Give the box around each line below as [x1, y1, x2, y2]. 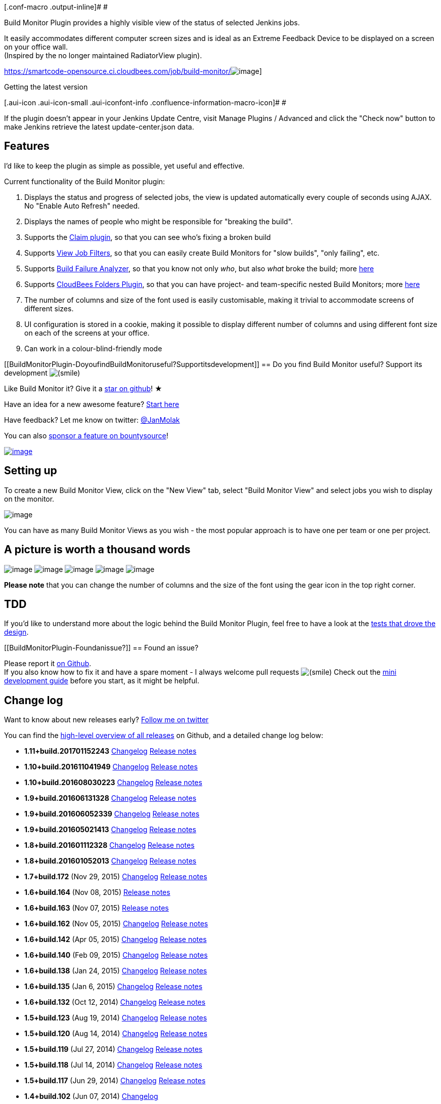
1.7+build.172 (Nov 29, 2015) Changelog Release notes [24, 872, 207, 881]
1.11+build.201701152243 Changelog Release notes [24, 747, 197, 756]
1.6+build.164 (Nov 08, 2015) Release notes [24, 888, 170, 897]
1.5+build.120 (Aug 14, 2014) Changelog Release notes [24, 1029, 207, 1038]
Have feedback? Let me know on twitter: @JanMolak [4, 415, 180, 424]
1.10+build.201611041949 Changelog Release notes [24, 762, 198, 771]
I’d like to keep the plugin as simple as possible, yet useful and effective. [4, 161, 245, 170]
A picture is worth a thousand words [4, 543, 191, 556]
